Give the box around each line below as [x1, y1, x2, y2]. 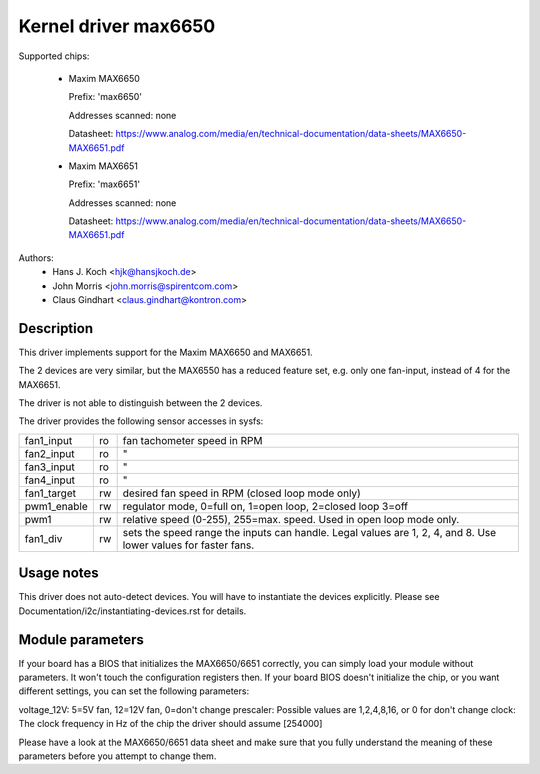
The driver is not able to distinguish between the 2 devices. [18, 397, 263, 409]
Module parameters [18, 631, 145, 648]
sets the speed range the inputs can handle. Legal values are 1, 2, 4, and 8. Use [122, 525, 497, 539]
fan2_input [24, 446, 75, 460]
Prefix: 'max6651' [68, 178, 140, 190]
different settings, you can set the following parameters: [18, 685, 250, 697]
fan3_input [24, 460, 75, 474]
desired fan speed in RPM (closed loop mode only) [122, 486, 362, 500]
